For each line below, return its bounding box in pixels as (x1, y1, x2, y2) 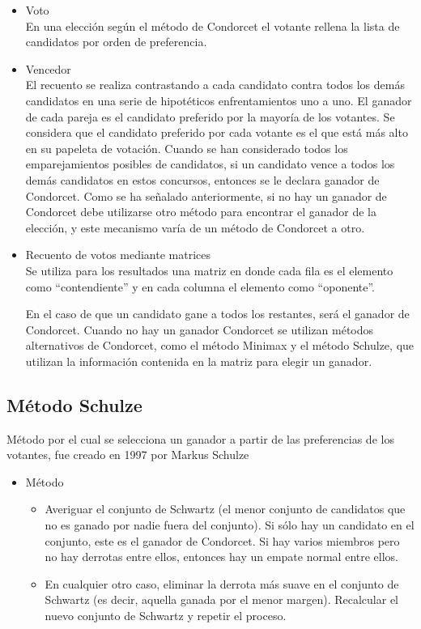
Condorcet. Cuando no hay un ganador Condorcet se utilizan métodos (25, 321, 374, 338)
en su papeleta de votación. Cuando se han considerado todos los (25, 139, 348, 156)
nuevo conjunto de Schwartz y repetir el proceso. (45, 607, 287, 624)
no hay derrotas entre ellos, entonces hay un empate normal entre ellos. (45, 548, 398, 565)
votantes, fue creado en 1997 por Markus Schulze (6, 446, 249, 463)
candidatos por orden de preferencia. (25, 33, 207, 50)
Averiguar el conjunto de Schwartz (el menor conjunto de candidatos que (45, 500, 406, 517)
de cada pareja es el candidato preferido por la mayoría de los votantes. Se (25, 108, 395, 125)
